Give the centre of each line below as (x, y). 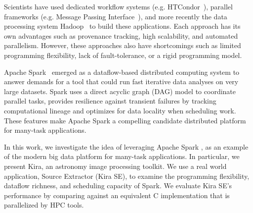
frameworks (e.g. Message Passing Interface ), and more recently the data (116, 16)
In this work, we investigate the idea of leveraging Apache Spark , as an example (126, 146)
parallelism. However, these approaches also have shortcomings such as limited (123, 45)
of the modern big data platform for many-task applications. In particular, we (122, 156)
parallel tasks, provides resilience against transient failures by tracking (110, 101)
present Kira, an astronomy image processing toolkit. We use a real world (115, 166)
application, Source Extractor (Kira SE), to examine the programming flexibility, (127, 176)
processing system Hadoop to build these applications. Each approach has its (122, 26)
